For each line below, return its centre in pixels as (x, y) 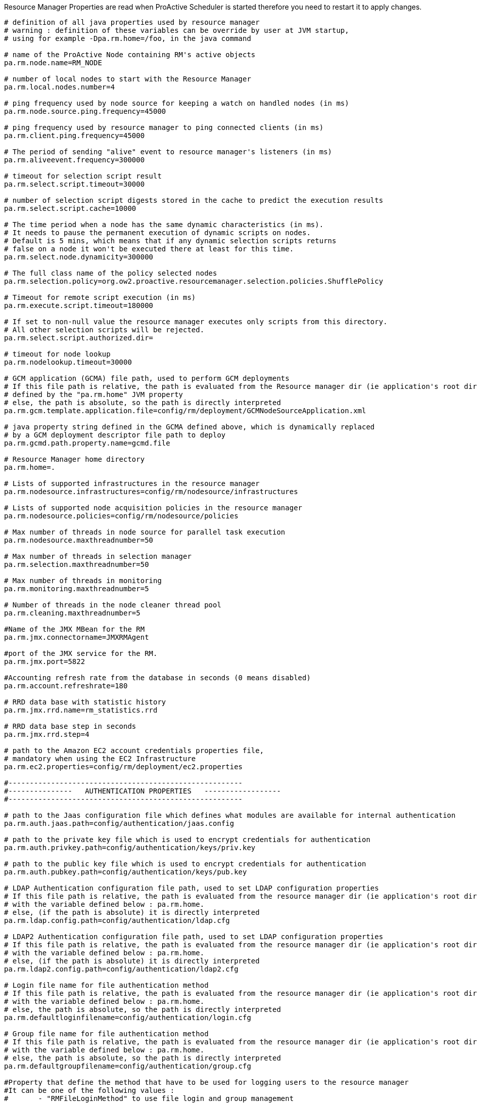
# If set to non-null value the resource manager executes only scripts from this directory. (196, 322)
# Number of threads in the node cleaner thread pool (113, 605)
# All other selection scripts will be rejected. (104, 330)
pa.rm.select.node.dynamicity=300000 (79, 257)
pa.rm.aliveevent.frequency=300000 (75, 160)
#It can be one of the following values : (89, 1090)
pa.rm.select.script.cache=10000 (70, 208)
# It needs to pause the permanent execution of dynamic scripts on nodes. (157, 233)
